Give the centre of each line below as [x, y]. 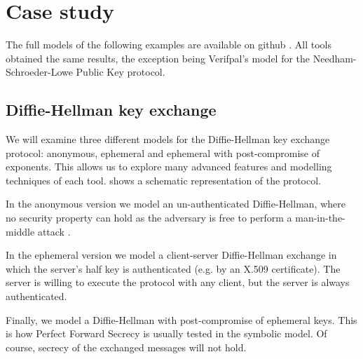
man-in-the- [320, 218]
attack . [54, 231]
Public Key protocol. [121, 72]
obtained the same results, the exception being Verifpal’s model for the [158, 58]
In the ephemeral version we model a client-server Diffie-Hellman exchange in [171, 255]
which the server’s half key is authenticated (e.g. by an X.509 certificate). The [173, 268]
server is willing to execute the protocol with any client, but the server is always [178, 282]
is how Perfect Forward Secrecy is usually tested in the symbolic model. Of [166, 333]
